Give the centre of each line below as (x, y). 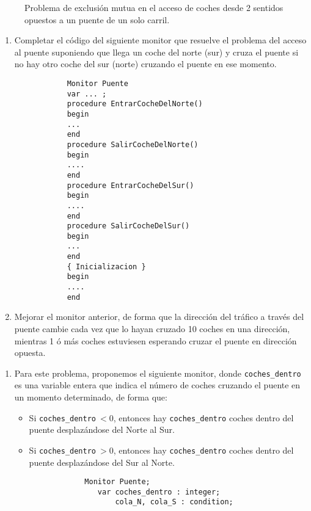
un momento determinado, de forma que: (91, 397)
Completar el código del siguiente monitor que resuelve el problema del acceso (160, 40)
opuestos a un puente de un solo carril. (97, 19)
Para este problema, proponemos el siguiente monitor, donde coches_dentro (158, 373)
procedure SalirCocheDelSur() (128, 226)
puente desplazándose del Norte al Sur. (102, 429)
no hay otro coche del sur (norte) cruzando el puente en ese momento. (145, 64)
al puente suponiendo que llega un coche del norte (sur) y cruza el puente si (156, 52)
